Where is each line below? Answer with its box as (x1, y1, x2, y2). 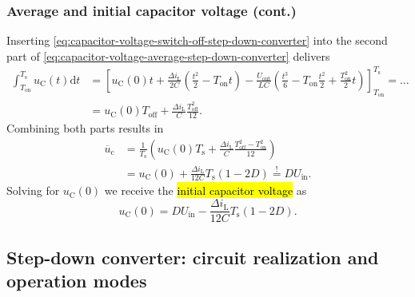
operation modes (6, 267, 147, 292)
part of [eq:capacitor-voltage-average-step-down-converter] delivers (6, 47, 330, 64)
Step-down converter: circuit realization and (6, 244, 379, 269)
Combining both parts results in (6, 120, 164, 137)
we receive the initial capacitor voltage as (104, 182, 307, 199)
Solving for (6, 182, 60, 199)
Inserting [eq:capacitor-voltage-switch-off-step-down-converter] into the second (6, 32, 388, 49)
